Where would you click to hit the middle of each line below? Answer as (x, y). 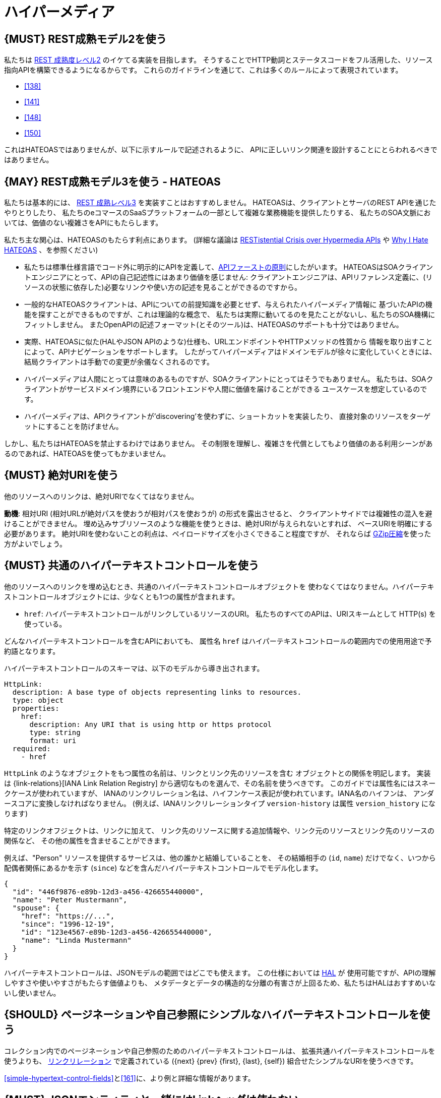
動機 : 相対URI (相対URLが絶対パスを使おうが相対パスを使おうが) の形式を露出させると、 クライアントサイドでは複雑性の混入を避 (218, 513)
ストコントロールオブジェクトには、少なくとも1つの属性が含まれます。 (122, 596)
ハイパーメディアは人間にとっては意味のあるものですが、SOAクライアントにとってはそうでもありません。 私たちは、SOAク (229, 379)
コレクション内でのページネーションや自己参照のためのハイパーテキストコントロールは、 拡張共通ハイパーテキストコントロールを (220, 1051)
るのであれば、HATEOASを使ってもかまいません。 (87, 454)
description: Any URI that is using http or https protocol (151, 724)
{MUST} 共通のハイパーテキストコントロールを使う (132, 566)
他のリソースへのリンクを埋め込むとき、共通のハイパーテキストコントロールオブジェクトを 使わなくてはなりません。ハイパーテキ (219, 586)
